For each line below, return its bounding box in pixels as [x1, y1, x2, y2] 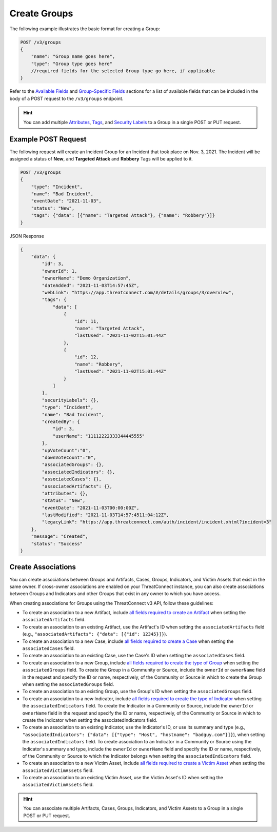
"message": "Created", [31, 534, 88, 539]
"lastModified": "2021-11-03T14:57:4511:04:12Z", [42, 512, 169, 518]
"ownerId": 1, [42, 268, 77, 274]
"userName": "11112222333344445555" [52, 433, 145, 439]
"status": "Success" [31, 541, 83, 546]
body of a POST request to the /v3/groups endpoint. [9, 95, 124, 102]
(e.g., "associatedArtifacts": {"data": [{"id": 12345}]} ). [22, 631, 168, 637]
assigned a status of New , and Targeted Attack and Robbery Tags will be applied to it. [9, 155, 193, 161]
